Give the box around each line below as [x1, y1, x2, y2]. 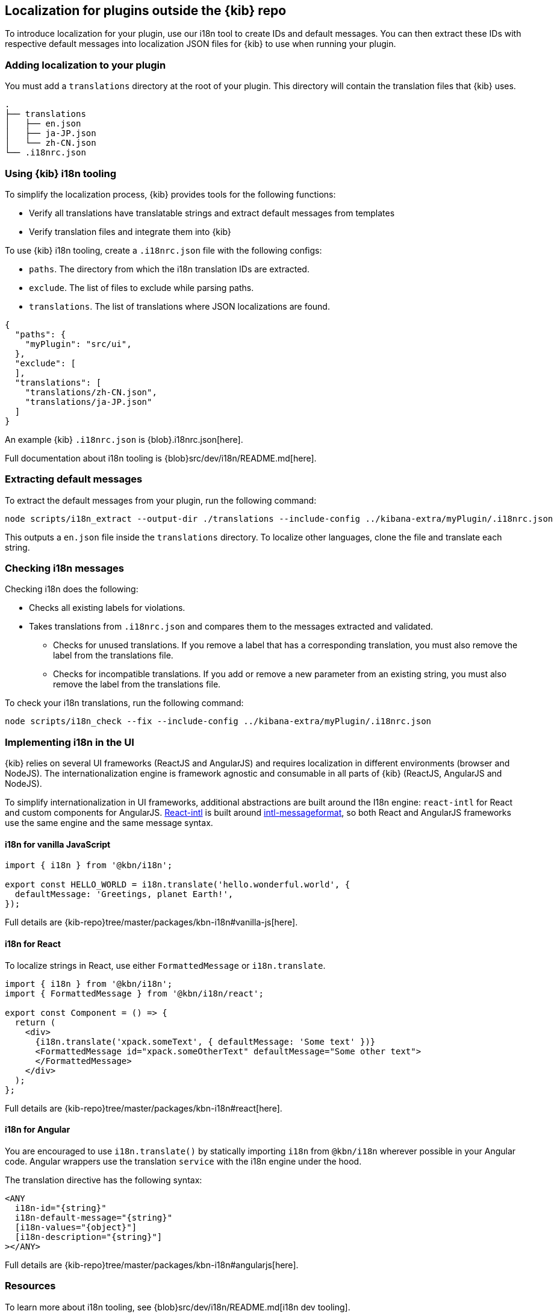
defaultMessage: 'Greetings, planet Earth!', [14, 889, 234, 899]
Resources [5, 1280, 56, 1292]
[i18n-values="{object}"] [14, 1222, 137, 1232]
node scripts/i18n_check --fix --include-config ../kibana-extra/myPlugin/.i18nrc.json [5, 716, 432, 727]
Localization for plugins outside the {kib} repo [5, 3, 287, 18]
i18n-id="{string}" [14, 1203, 107, 1213]
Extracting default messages [5, 473, 143, 486]
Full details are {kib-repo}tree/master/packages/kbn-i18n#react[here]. [5, 1103, 282, 1113]
